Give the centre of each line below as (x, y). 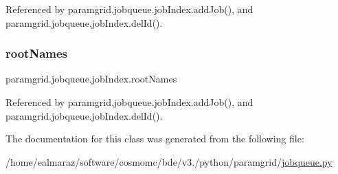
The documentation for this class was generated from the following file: (155, 139)
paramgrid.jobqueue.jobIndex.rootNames (91, 79)
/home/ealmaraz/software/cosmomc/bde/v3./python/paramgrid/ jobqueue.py (169, 161)
